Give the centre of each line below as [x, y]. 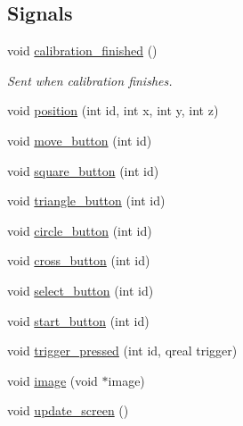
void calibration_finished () [82, 50]
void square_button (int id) [83, 170]
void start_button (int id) [78, 320]
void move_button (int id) [80, 140]
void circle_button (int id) [80, 230]
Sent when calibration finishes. [90, 80]
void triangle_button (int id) [86, 200]
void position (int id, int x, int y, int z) [113, 110]
